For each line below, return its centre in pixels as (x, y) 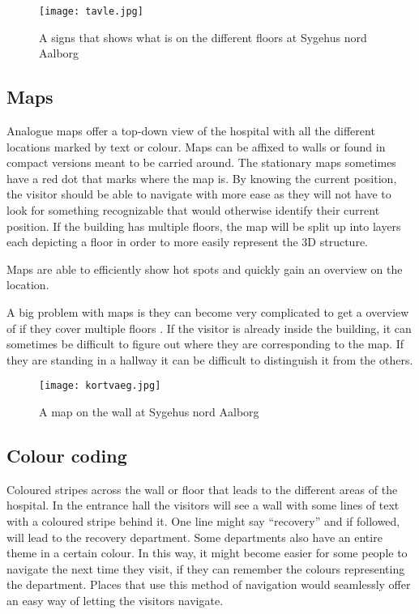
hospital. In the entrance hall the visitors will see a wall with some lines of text (203, 505)
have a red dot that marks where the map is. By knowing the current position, (202, 178)
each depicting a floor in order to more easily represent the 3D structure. (187, 242)
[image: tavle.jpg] (91, 11)
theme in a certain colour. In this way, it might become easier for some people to (207, 553)
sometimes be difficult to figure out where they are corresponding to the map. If (205, 344)
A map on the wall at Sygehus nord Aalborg (149, 412)
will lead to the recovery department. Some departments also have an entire (195, 537)
